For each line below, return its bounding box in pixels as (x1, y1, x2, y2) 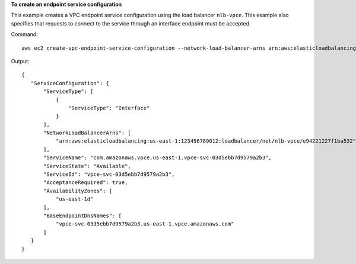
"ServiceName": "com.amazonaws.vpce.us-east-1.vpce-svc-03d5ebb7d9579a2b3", (43, 154, 272, 161)
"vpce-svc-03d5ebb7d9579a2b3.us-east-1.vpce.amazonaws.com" (55, 221, 234, 227)
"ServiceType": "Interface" (68, 104, 150, 111)
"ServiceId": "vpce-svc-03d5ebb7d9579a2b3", (43, 171, 175, 178)
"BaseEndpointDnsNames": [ (43, 212, 122, 219)
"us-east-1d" (55, 196, 94, 202)
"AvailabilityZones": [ (43, 187, 113, 194)
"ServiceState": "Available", (43, 163, 132, 169)
